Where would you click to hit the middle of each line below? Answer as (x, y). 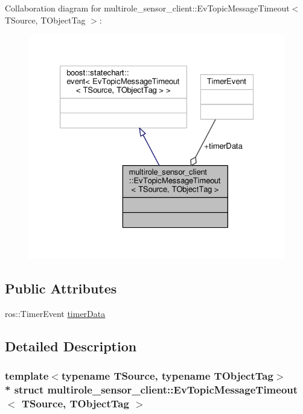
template (27, 376)
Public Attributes (61, 288)
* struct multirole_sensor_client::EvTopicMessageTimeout (151, 390)
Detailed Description (71, 346)
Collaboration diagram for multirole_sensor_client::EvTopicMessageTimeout (147, 8)
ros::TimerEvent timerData (55, 313)
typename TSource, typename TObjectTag (167, 376)
